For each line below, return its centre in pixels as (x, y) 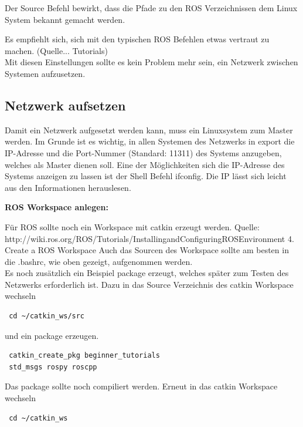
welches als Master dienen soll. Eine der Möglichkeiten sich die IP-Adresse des (145, 164)
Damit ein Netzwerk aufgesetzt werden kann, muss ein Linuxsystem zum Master (149, 130)
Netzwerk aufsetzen (65, 105)
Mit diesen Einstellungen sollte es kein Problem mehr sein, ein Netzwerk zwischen (151, 62)
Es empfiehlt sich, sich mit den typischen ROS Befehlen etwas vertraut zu (137, 39)
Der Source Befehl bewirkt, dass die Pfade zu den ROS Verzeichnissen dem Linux (151, 8)
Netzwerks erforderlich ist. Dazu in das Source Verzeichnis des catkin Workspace (149, 284)
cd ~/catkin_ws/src (47, 316)
